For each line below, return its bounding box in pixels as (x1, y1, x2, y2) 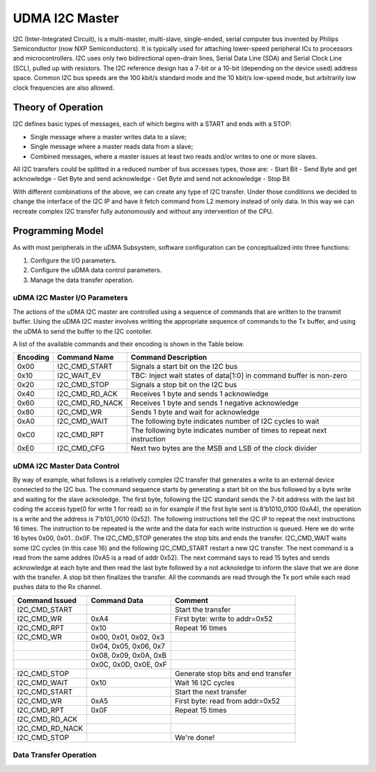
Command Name (56, 352, 114, 362)
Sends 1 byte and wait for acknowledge (130, 407, 260, 417)
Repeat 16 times (174, 623, 228, 633)
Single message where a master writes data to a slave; (30, 132, 187, 141)
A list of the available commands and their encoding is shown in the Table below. (13, 340, 244, 348)
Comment (174, 595, 209, 605)
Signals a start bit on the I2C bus (130, 362, 238, 372)
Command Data (91, 595, 143, 605)
